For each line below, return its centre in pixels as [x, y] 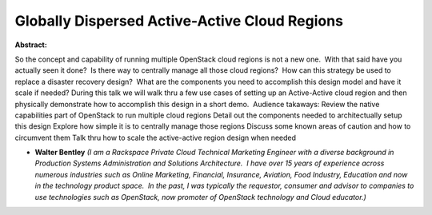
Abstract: [31, 45]
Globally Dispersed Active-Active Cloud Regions [179, 21]
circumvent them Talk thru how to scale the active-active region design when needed [155, 137]
